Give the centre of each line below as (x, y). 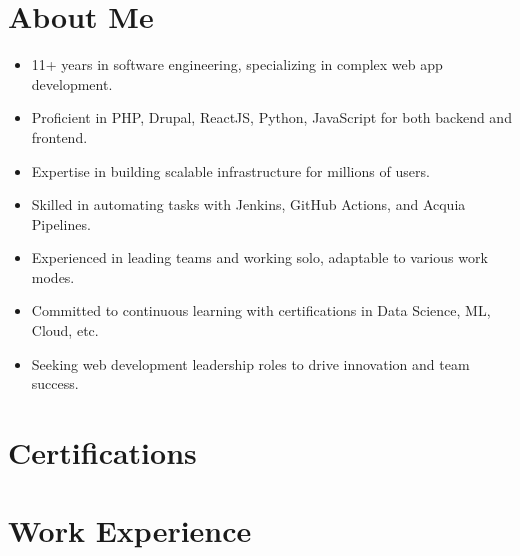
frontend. (59, 136)
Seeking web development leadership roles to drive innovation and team (250, 363)
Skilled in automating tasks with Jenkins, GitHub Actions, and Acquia (248, 204)
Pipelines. (61, 223)
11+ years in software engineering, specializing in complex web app (237, 64)
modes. (53, 276)
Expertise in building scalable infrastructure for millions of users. (230, 170)
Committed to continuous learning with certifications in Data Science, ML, (261, 310)
